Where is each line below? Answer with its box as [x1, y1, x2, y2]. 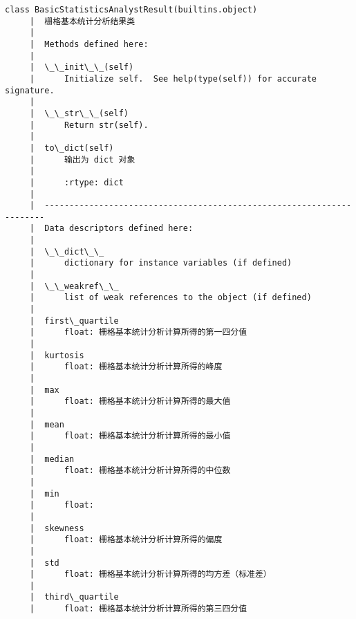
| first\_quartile [29, 315, 119, 326]
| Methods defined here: [29, 39, 149, 49]
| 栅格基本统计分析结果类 [29, 16, 135, 26]
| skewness [29, 523, 84, 533]
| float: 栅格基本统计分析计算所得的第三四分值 [29, 604, 247, 614]
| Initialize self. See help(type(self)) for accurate [29, 73, 317, 84]
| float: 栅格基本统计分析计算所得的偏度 [29, 535, 223, 545]
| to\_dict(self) [29, 142, 114, 153]
